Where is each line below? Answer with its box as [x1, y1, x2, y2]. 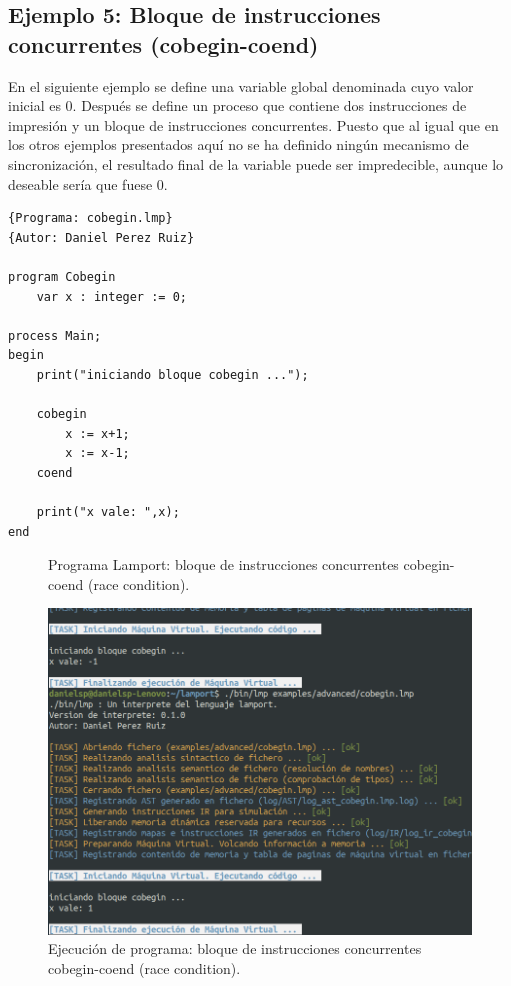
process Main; [8, 328, 102, 343]
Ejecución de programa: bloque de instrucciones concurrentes [48, 938, 422, 959]
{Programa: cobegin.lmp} [8, 211, 173, 226]
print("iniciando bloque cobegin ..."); [36, 367, 309, 382]
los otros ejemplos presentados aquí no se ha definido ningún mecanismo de [8, 134, 469, 155]
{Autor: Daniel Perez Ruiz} [8, 230, 195, 245]
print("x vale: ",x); [36, 505, 180, 520]
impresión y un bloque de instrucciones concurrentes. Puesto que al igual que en [8, 114, 499, 135]
